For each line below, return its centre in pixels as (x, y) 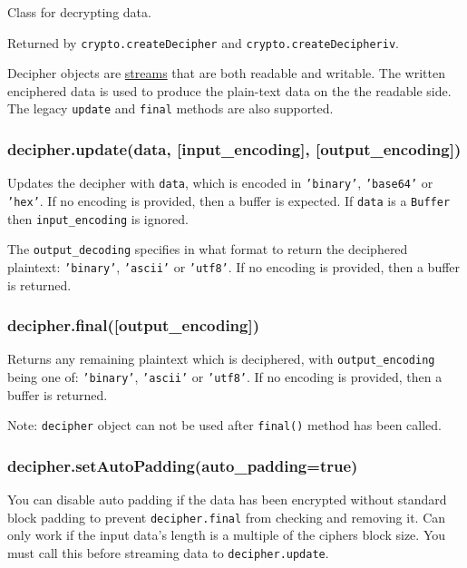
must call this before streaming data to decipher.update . (168, 553)
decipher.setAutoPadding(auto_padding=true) (183, 465)
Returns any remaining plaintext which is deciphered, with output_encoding (221, 359)
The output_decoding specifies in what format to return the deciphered (208, 249)
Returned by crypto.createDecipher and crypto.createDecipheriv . (203, 42)
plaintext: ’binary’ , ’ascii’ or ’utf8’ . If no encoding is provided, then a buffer (234, 266)
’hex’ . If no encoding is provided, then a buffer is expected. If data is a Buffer (229, 200)
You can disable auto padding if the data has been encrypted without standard (227, 499)
